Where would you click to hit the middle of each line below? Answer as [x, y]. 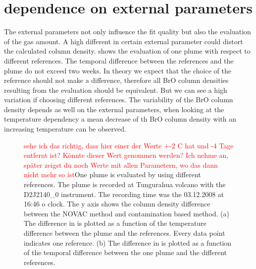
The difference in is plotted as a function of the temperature [115, 223]
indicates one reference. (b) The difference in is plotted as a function [128, 242]
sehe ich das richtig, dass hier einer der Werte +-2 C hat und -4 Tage [129, 145]
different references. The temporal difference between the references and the [119, 60]
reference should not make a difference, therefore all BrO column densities [116, 80]
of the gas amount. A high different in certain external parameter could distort [124, 41]
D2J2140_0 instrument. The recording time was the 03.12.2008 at [124, 194]
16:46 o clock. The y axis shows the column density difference [117, 204]
